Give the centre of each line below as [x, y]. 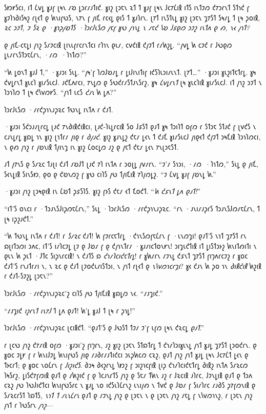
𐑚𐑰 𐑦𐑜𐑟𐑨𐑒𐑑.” [19, 218]
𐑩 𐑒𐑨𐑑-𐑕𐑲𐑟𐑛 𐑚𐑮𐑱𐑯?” [29, 276]
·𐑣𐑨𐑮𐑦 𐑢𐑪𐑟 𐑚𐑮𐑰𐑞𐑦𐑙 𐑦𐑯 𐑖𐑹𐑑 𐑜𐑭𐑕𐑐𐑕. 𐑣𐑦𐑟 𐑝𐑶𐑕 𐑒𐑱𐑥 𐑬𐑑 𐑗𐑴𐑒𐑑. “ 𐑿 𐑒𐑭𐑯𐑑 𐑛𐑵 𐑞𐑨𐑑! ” [103, 191]
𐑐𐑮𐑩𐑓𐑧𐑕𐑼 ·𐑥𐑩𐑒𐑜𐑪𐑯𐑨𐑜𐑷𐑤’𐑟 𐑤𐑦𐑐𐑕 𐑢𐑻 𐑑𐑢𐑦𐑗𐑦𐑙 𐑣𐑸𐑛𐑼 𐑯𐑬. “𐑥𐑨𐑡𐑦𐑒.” [84, 293]
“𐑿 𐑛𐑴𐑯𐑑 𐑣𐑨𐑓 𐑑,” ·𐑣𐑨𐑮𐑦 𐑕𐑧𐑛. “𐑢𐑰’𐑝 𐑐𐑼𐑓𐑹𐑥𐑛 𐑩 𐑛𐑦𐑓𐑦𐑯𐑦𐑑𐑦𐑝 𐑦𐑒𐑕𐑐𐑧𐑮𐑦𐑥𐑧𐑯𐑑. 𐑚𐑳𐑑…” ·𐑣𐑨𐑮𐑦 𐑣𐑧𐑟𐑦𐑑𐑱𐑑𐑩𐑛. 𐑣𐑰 [130, 72]
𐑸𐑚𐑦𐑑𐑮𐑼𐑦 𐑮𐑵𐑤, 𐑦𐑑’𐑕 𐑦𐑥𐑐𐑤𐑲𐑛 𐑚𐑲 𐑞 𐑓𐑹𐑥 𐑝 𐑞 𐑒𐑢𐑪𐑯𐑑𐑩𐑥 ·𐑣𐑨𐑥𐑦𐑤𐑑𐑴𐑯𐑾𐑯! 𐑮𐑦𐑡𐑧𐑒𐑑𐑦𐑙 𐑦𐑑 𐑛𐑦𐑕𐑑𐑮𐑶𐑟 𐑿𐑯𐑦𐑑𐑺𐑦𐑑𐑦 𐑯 [130, 245]
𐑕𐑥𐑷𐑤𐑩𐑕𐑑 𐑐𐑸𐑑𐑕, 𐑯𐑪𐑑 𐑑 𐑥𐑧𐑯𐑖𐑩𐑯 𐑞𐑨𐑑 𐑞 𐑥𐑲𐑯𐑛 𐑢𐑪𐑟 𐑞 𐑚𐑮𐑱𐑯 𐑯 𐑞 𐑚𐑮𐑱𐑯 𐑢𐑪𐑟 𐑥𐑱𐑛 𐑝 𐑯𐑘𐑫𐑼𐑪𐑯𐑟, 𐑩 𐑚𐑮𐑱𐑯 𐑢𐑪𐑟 [128, 395]
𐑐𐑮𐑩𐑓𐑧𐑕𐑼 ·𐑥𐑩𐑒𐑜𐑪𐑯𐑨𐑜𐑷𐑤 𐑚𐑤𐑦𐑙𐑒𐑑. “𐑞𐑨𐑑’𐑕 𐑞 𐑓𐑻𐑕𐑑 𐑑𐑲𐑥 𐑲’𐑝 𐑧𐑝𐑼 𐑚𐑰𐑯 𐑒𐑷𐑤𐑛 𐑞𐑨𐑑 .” [104, 328]
